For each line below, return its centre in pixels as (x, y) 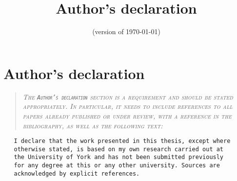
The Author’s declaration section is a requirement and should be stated (128, 96)
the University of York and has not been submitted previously (119, 157)
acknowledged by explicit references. (77, 173)
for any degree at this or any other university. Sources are (117, 166)
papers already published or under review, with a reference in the (127, 115)
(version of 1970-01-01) (126, 31)
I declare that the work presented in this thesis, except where (122, 141)
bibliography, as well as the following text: (93, 125)
